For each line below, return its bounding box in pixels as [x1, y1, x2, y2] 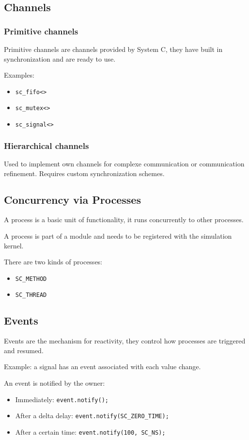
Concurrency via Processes [4, 192, 141, 207]
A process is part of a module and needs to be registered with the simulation [4, 230, 232, 241]
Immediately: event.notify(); [15, 394, 109, 404]
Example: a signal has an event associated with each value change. [4, 361, 201, 372]
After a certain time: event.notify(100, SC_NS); [15, 426, 166, 437]
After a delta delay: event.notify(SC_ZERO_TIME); [15, 410, 169, 421]
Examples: [4, 70, 34, 80]
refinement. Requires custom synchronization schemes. [4, 168, 165, 178]
